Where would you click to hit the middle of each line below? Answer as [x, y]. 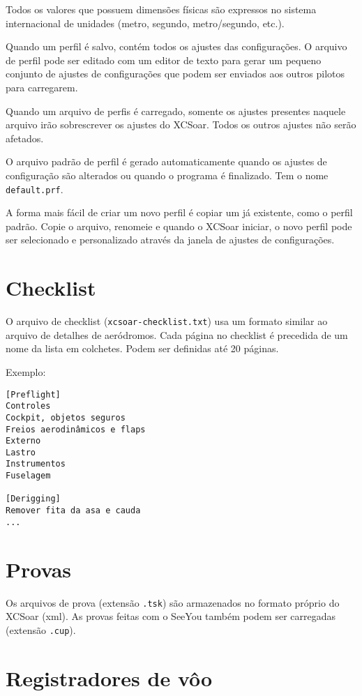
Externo [23, 441]
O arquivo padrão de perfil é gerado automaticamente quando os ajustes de [166, 161]
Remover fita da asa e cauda [73, 511]
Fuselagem [28, 476]
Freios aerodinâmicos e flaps [76, 429]
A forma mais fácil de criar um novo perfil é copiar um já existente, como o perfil [179, 212]
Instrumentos [36, 464]
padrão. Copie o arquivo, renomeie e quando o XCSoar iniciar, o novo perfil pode [179, 226]
